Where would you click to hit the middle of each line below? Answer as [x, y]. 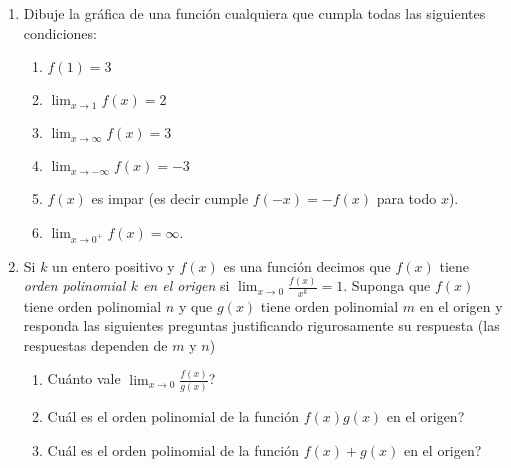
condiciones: [60, 32]
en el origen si [186, 285]
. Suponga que [387, 285]
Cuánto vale [84, 378]
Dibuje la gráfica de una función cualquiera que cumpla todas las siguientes [254, 13]
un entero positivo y [113, 265]
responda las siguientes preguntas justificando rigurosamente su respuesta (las [261, 325]
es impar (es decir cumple [170, 198]
